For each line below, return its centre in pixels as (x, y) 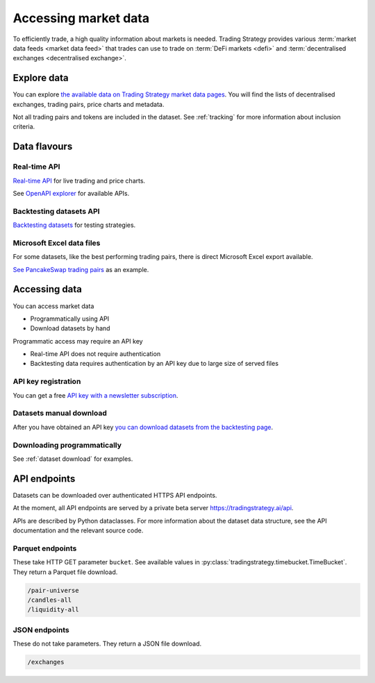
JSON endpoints (41, 630)
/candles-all (50, 600)
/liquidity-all (53, 610)
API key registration (47, 382)
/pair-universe (53, 590)
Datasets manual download (60, 413)
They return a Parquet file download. (65, 572)
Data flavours (43, 147)
